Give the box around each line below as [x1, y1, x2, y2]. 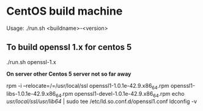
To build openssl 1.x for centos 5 [6, 42, 132, 52]
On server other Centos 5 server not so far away [6, 70, 131, 77]
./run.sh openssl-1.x [6, 58, 56, 65]
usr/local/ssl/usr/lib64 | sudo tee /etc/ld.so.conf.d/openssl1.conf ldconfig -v [6, 98, 197, 105]
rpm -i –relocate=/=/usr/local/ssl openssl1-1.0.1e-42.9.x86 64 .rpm [6, 82, 169, 91]
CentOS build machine [6, 4, 123, 18]
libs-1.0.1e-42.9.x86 [6, 90, 56, 97]
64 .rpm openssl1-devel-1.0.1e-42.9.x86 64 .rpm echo [56, 90, 185, 99]
